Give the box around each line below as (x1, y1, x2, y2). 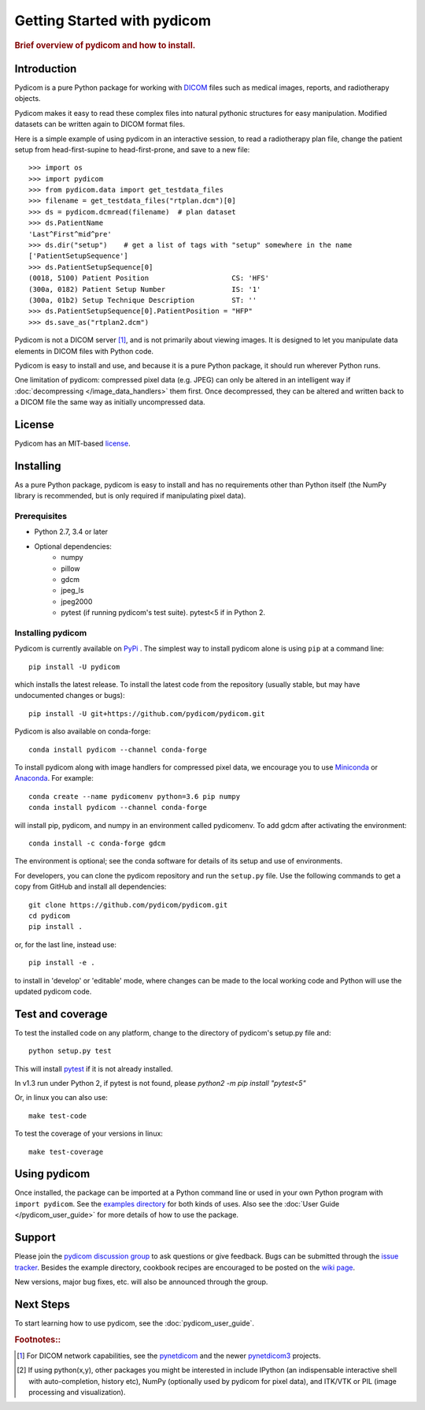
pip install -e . (28, 958, 95, 968)
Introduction (14, 62, 77, 75)
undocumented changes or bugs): (14, 691, 125, 700)
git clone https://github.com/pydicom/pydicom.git (28, 900, 228, 909)
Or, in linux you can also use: (14, 1093, 108, 1102)
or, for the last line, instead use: (14, 939, 117, 949)
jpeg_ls (61, 586, 84, 595)
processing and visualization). (28, 1388, 126, 1397)
